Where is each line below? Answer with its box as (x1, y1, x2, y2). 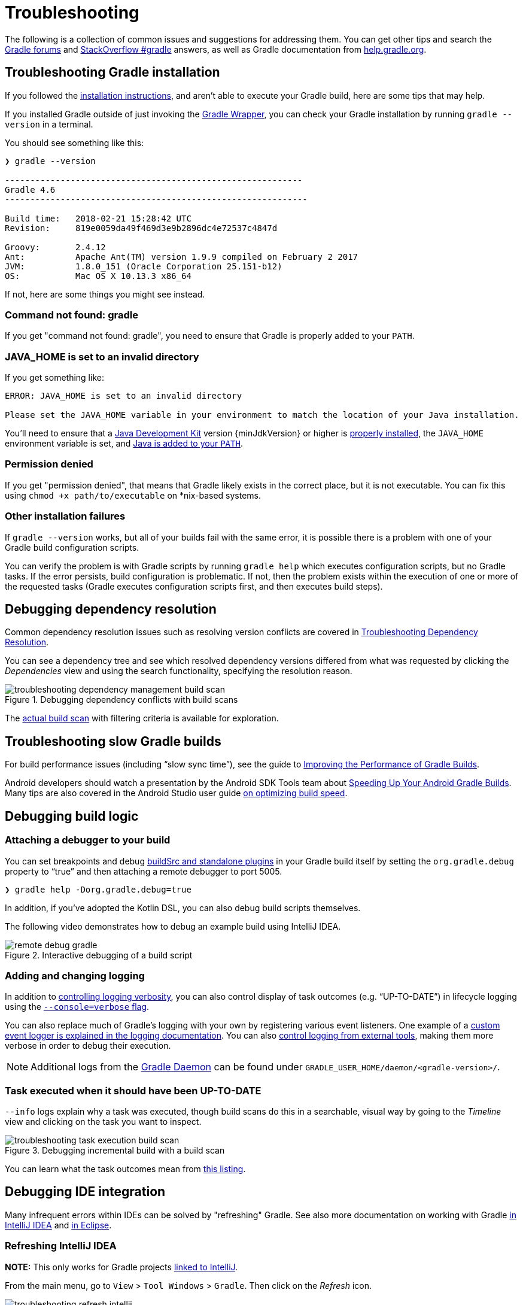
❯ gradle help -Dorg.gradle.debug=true (5, 884, 191, 894)
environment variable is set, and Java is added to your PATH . (5, 438, 243, 449)
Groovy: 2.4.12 (5, 242, 106, 252)
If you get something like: (5, 372, 104, 383)
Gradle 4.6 (5, 184, 56, 195)
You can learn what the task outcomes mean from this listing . (5, 1164, 246, 1174)
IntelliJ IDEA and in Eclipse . (5, 1219, 112, 1230)
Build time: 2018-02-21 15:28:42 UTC (5, 213, 191, 223)
